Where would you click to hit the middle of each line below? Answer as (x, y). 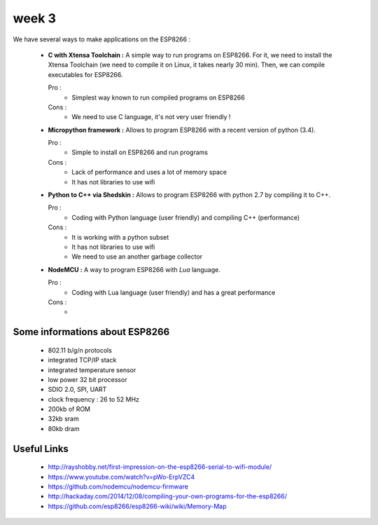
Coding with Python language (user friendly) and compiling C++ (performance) (186, 217)
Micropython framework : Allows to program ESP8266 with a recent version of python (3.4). (182, 130)
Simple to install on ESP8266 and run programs (140, 152)
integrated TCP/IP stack (82, 360)
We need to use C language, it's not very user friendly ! (151, 117)
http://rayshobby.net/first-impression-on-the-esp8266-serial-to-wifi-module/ (160, 467)
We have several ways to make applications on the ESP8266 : (102, 39)
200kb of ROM (69, 409)
